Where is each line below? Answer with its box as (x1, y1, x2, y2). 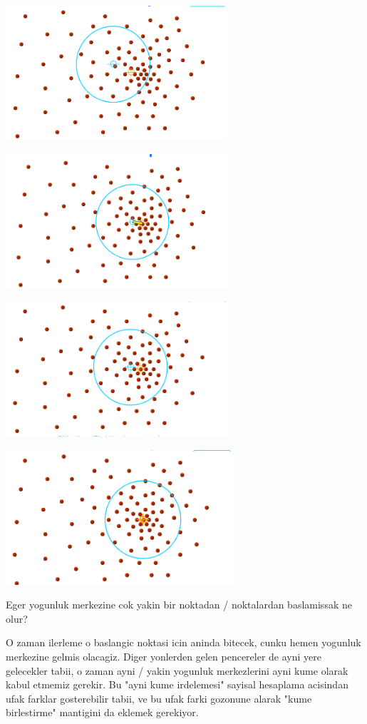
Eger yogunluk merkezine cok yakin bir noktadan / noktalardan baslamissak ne (6, 597, 352, 612)
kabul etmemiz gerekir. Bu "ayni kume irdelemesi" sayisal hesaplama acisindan (6, 677, 348, 692)
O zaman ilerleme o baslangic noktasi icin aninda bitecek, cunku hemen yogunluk (6, 635, 361, 650)
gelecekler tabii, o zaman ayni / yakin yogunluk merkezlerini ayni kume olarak (6, 663, 348, 678)
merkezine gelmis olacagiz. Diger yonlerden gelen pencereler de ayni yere (6, 649, 322, 664)
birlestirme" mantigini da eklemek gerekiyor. (6, 705, 199, 720)
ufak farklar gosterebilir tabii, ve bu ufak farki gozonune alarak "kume (6, 690, 312, 705)
